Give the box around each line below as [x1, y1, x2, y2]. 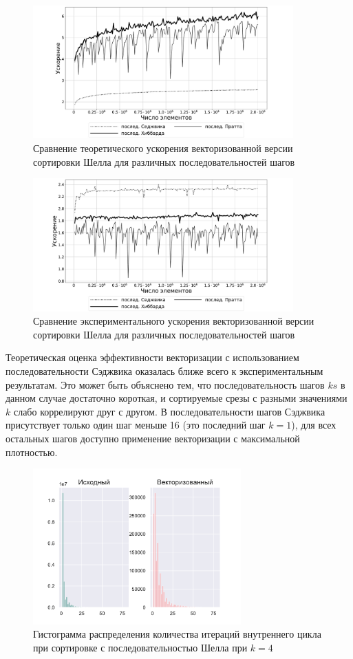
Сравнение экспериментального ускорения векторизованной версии [33, 314, 314, 328]
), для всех [291, 418, 336, 432]
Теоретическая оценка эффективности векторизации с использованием [6, 350, 299, 365]
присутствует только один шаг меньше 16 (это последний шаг [6, 418, 266, 432]
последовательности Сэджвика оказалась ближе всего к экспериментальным [6, 363, 323, 378]
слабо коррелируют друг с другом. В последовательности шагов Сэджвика [13, 404, 325, 418]
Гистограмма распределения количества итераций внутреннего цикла [33, 627, 321, 641]
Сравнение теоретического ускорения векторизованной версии [33, 140, 293, 155]
